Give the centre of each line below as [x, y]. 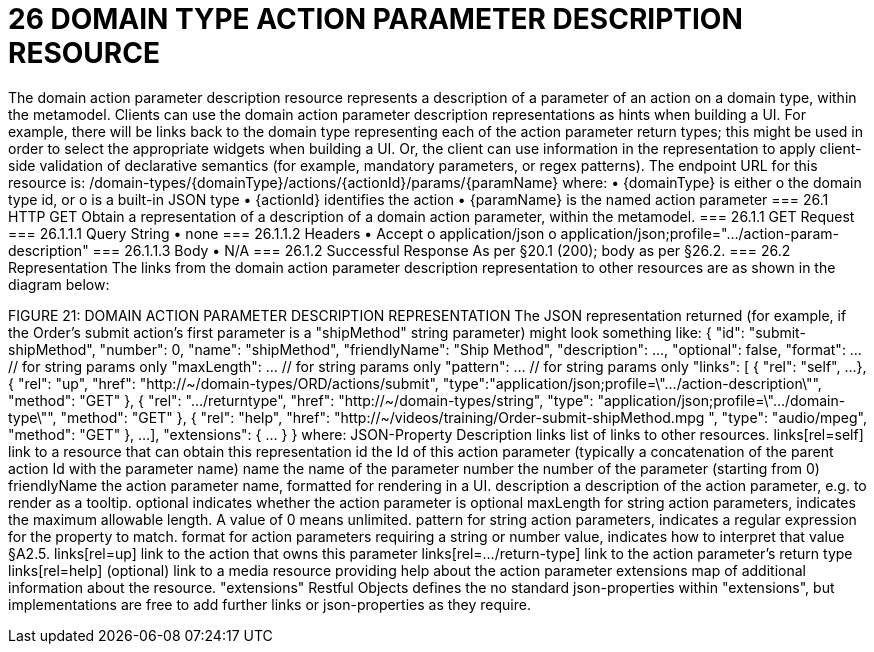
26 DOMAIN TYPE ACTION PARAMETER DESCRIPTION [375, 19]
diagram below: [59, 284]
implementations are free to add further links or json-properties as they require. [269, 604]
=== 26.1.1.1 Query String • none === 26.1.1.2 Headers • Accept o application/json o [282, 233]
